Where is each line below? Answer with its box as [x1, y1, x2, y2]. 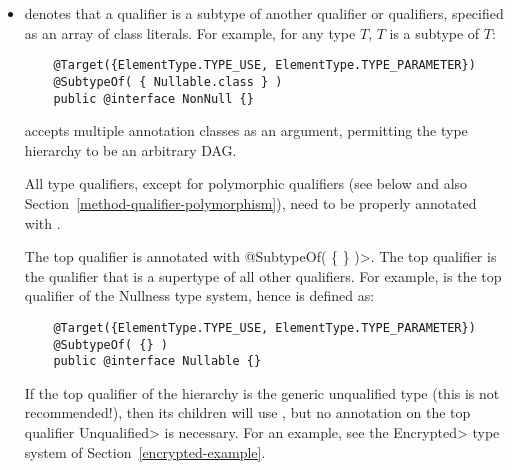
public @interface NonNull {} [53, 91, 254, 106]
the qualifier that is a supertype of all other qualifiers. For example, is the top [24, 265, 502, 286]
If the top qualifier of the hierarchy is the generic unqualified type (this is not [24, 382, 500, 403]
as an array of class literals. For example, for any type [24, 22, 356, 43]
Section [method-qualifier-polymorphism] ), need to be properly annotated [24, 192, 477, 213]
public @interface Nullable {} [53, 354, 262, 369]
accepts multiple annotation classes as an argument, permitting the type [24, 120, 468, 141]
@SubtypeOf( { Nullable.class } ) [53, 74, 283, 89]
